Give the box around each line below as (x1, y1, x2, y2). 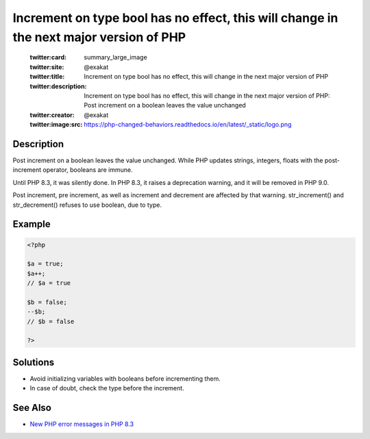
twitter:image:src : (29, 121, 83, 129)
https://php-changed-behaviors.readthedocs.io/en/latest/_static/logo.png (84, 121, 292, 129)
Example (12, 218, 51, 230)
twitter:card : (29, 53, 67, 62)
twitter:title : (29, 73, 65, 81)
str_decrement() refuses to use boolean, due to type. (12, 201, 162, 209)
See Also (12, 402, 51, 414)
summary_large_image (84, 53, 147, 62)
